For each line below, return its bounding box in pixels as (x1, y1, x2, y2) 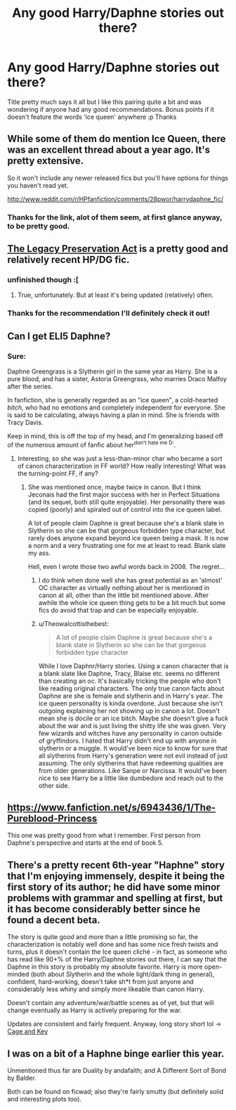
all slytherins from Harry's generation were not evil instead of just (38, 751, 228, 760)
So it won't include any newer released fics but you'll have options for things (7, 174, 228, 182)
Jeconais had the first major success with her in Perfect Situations (27, 490, 220, 499)
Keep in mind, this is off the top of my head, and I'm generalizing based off (7, 431, 223, 440)
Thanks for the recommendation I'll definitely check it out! (7, 308, 210, 318)
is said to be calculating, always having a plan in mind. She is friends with (7, 410, 220, 419)
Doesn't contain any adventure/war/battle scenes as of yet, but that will (7, 999, 214, 1007)
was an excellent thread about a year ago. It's (7, 144, 211, 156)
